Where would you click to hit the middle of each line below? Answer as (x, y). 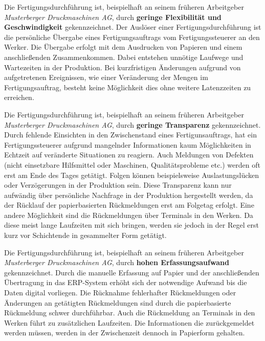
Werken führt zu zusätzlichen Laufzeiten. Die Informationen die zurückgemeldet (129, 322)
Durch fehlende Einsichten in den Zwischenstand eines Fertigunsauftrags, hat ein (130, 135)
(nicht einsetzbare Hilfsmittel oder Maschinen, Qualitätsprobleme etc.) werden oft (132, 164)
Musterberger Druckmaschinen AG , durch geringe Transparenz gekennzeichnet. (132, 124)
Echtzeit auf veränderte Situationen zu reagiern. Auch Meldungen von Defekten (129, 155)
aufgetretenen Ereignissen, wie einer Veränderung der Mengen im (106, 77)
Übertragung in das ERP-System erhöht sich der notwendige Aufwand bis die (126, 282)
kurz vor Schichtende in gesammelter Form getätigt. (85, 235)
